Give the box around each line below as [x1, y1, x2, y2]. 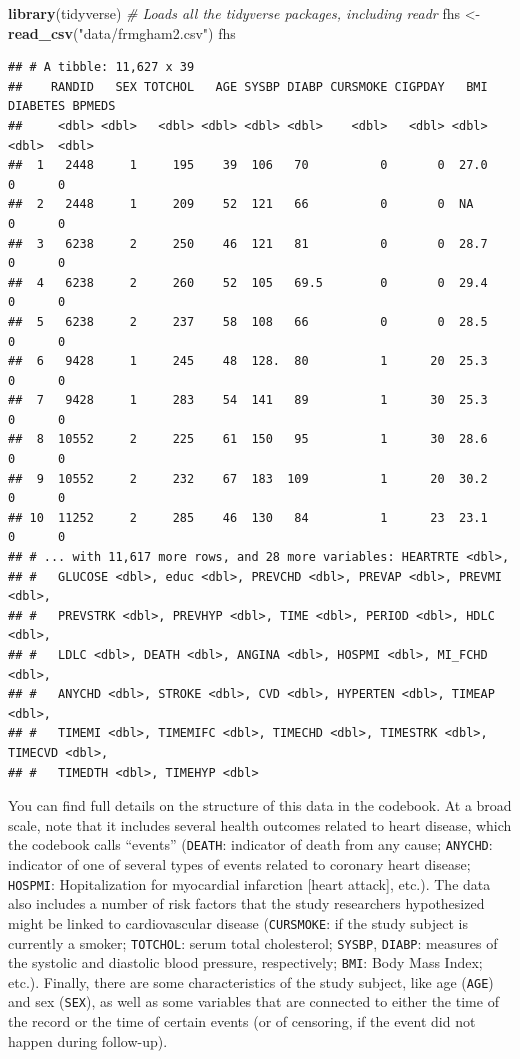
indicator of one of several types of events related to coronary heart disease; [8, 854, 471, 874]
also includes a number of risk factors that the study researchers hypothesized [8, 893, 485, 914]
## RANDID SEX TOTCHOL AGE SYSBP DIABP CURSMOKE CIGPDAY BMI [8, 79, 488, 94]
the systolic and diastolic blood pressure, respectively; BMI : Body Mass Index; [8, 952, 483, 973]
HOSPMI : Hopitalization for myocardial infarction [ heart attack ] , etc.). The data [8, 873, 491, 894]
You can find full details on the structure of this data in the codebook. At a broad [8, 795, 512, 816]
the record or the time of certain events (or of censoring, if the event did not [8, 1011, 476, 1032]
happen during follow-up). [8, 1030, 168, 1051]
